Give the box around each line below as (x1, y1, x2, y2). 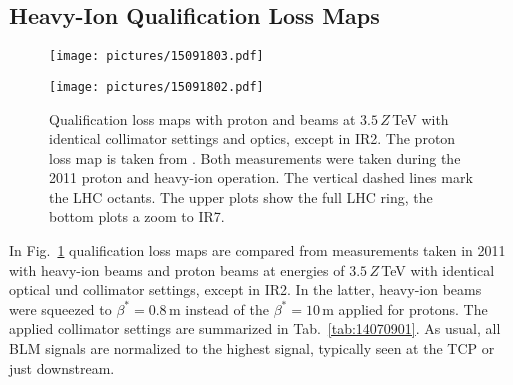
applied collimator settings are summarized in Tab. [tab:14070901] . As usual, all (9, 318, 501, 339)
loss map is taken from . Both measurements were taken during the (49, 147, 461, 168)
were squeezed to (9, 298, 112, 319)
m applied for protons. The (322, 298, 488, 319)
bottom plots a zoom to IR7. (49, 206, 225, 227)
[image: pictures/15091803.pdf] (49, 49, 264, 64)
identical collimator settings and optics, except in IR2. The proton (49, 128, 456, 149)
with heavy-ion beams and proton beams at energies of (9, 259, 345, 280)
